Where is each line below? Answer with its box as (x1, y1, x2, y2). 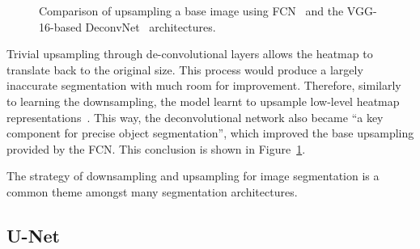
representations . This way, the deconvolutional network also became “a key (6, 108, 384, 125)
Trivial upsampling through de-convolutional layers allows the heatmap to (6, 45, 373, 62)
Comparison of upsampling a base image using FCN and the (39, 2, 344, 19)
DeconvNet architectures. (85, 18, 216, 35)
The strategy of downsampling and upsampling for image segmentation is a (6, 167, 380, 184)
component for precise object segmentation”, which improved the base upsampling (6, 124, 414, 141)
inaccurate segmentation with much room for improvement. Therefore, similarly (6, 77, 401, 94)
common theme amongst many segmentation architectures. (6, 183, 298, 200)
